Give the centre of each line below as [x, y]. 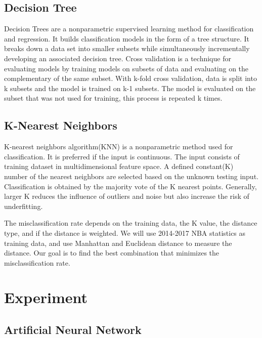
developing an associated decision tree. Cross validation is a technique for [118, 58]
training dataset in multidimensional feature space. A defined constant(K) [119, 166]
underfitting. [24, 206]
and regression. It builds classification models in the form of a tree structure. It [127, 38]
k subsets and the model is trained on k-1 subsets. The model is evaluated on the [130, 88]
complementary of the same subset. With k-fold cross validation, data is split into [130, 78]
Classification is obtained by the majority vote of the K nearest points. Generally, [130, 186]
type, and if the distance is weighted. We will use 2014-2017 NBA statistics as [125, 233]
